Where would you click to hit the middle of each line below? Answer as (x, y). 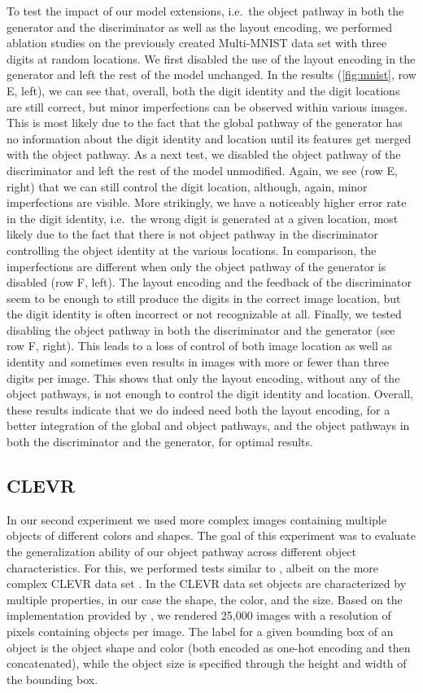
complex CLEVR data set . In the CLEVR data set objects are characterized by (207, 583)
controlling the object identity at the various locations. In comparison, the (192, 250)
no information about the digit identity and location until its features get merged (209, 138)
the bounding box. (52, 679)
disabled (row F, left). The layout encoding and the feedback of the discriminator (209, 282)
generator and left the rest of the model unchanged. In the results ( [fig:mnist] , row (211, 75)
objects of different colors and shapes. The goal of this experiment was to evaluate (211, 535)
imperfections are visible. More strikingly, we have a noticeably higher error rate (207, 202)
